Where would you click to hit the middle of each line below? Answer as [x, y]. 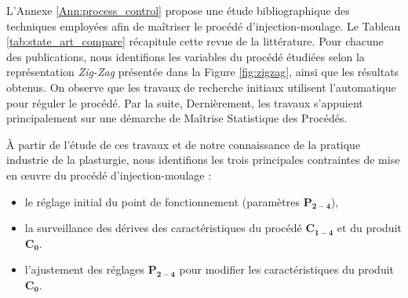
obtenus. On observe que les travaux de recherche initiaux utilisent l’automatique [201, 87]
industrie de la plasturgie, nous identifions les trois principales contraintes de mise [203, 160]
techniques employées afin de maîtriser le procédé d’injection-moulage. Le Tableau [204, 25]
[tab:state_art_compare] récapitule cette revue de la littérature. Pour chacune [195, 41]
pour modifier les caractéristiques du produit [287, 269]
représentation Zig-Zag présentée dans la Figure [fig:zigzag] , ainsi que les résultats [203, 72]
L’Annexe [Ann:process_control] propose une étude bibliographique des [178, 10]
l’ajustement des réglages [85, 269]
